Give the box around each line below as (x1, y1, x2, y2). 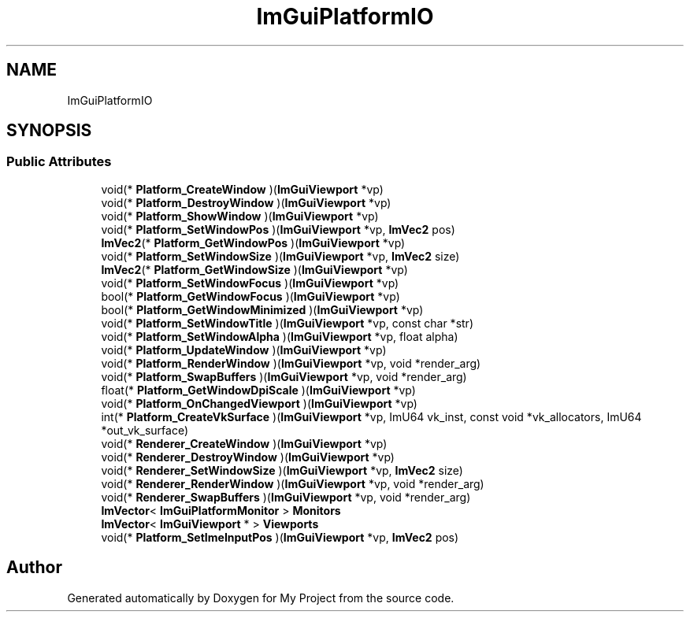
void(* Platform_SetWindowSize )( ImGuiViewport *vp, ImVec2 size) (101, 249, 460, 263)
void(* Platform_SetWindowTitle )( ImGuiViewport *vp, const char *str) (101, 316, 473, 330)
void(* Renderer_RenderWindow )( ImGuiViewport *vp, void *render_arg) (101, 476, 484, 490)
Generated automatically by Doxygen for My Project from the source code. (67, 590, 454, 605)
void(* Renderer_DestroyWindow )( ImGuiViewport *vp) (101, 450, 395, 464)
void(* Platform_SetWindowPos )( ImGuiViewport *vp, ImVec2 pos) (101, 222, 455, 236)
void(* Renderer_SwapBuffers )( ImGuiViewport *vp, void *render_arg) (101, 490, 471, 504)
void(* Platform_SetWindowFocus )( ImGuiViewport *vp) (101, 276, 399, 290)
